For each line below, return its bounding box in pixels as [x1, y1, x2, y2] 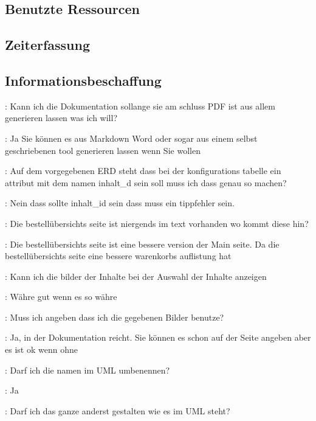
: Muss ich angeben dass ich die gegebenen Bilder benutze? [5, 310, 224, 323]
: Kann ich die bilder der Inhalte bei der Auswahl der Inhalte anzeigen [5, 270, 267, 282]
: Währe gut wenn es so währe [5, 290, 117, 303]
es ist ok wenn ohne [5, 343, 78, 356]
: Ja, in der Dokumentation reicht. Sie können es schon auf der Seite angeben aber [5, 331, 311, 344]
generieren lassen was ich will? [5, 111, 117, 124]
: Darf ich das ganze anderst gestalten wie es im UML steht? [5, 404, 230, 417]
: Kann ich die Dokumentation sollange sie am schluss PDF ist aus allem [5, 99, 276, 112]
